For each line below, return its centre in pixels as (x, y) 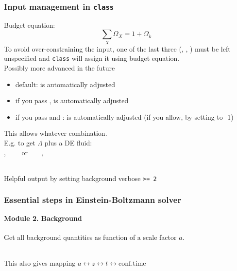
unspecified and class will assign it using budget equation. (92, 58)
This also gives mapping (40, 262)
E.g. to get (20, 142)
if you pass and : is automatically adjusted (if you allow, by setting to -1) (124, 117)
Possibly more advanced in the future (59, 67)
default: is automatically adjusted (65, 84)
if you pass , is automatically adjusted (72, 100)
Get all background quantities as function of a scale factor (90, 237)
